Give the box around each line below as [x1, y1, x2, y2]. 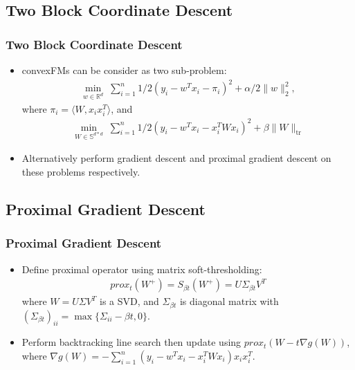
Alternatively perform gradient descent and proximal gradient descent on [21, 151, 331, 165]
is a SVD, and [99, 294, 159, 308]
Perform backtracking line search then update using [21, 335, 242, 349]
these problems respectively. [21, 164, 140, 178]
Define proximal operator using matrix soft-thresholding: [21, 261, 262, 276]
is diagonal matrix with [179, 294, 279, 308]
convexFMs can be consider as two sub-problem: [21, 63, 227, 77]
